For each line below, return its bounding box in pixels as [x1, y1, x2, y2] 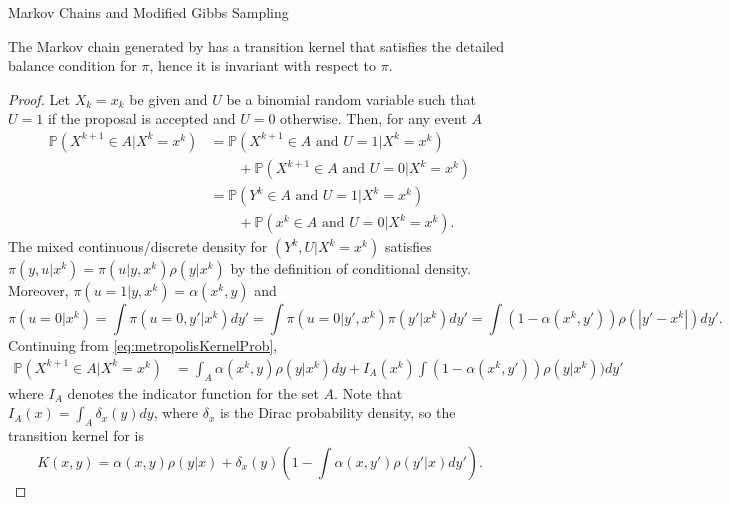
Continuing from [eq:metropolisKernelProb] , [8, 335, 278, 356]
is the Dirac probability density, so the [219, 402, 456, 423]
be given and [129, 88, 208, 109]
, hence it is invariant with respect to [149, 55, 376, 76]
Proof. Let [8, 88, 70, 109]
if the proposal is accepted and [47, 108, 236, 129]
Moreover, [8, 280, 69, 301]
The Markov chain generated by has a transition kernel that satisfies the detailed [8, 35, 504, 56]
